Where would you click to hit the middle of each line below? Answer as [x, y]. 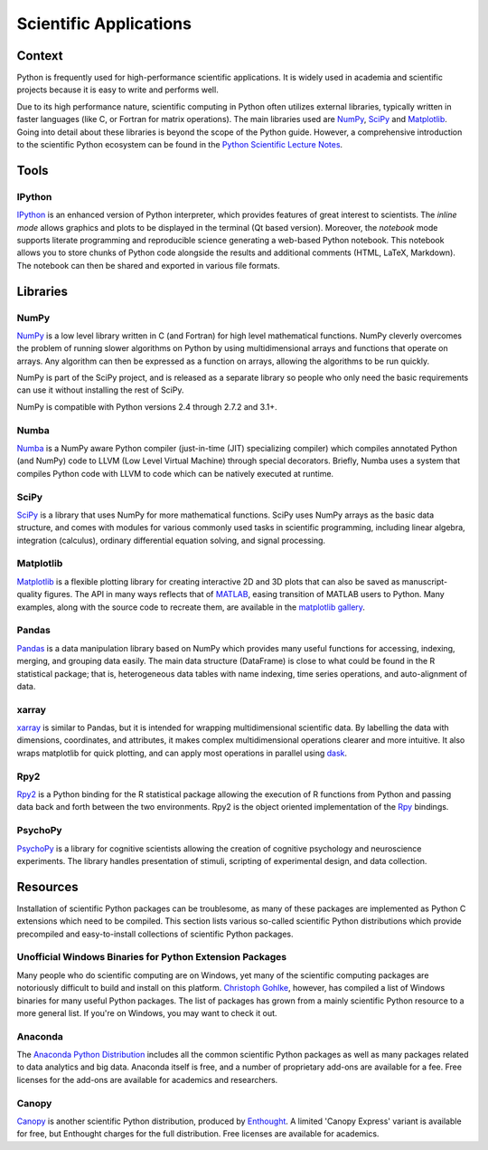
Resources [47, 887]
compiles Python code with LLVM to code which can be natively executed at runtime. [175, 473]
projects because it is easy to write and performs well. [117, 90]
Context [40, 56]
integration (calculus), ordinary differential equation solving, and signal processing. [171, 540]
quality [29, 594]
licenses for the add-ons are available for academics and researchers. [147, 1079]
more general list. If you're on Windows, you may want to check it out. [147, 1012]
